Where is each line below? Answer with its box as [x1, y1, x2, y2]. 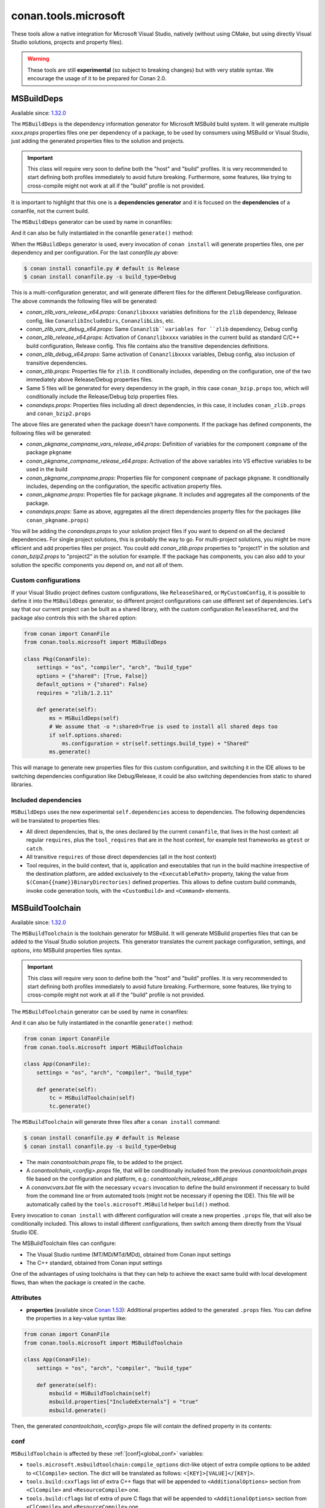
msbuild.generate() [49, 1407, 107, 1414]
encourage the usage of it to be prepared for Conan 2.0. [27, 75, 167, 82]
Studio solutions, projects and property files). [11, 38, 123, 45]
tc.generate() [49, 1103, 91, 1110]
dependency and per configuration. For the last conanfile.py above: [11, 249, 179, 256]
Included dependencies [11, 796, 82, 804]
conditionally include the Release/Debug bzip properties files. [26, 393, 179, 401]
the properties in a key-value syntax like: [26, 1315, 127, 1322]
